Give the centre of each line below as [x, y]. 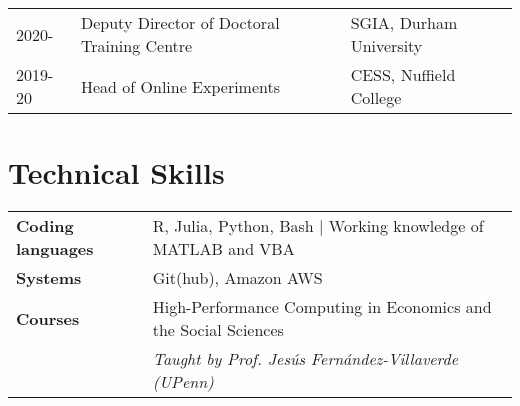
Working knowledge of [406, 226]
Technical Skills [116, 172]
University [386, 45]
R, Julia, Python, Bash [233, 226]
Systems [49, 278]
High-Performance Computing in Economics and [322, 307]
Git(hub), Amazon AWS [237, 278]
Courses [48, 318]
